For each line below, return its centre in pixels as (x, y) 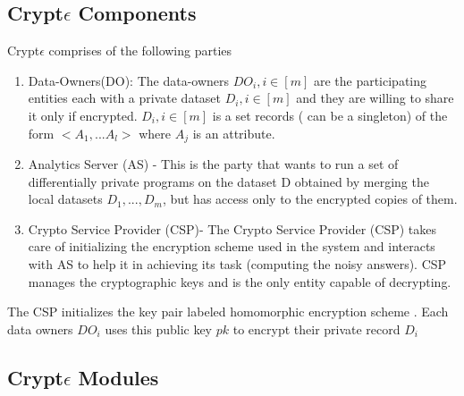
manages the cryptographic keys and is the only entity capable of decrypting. (240, 281)
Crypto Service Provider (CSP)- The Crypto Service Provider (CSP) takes (232, 228)
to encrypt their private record (316, 329)
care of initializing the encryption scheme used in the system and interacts (232, 246)
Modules (118, 377)
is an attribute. (234, 133)
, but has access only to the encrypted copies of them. (310, 199)
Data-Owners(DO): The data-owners (129, 80)
